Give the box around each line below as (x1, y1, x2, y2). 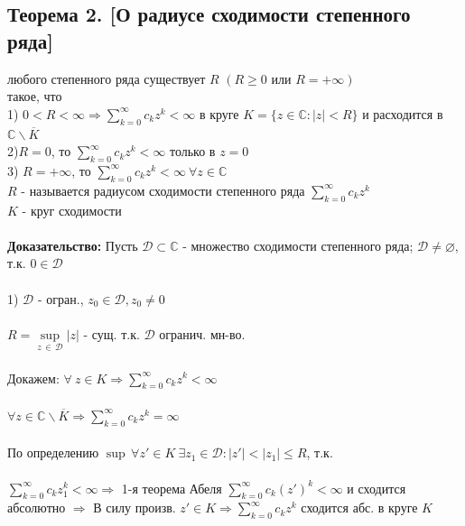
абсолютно (7, 498, 66, 517)
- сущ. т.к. (83, 324, 140, 343)
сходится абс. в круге (301, 498, 418, 517)
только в (169, 142, 216, 161)
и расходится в (362, 104, 443, 123)
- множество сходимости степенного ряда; (182, 235, 414, 254)
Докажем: (7, 368, 60, 387)
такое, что (7, 87, 62, 106)
